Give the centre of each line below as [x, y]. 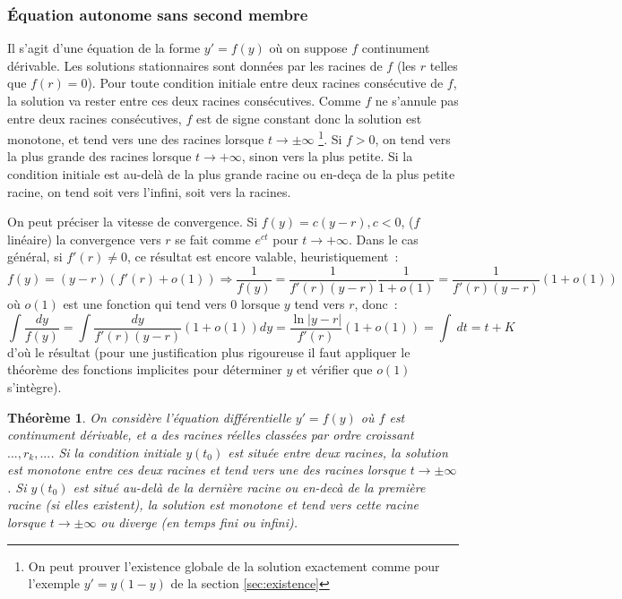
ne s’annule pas [417, 100]
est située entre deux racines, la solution [338, 452]
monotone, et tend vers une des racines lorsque [136, 138]
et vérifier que [335, 369]
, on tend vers [413, 138]
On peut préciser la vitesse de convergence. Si [133, 222]
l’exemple [54, 583]
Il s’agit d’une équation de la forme [104, 48]
